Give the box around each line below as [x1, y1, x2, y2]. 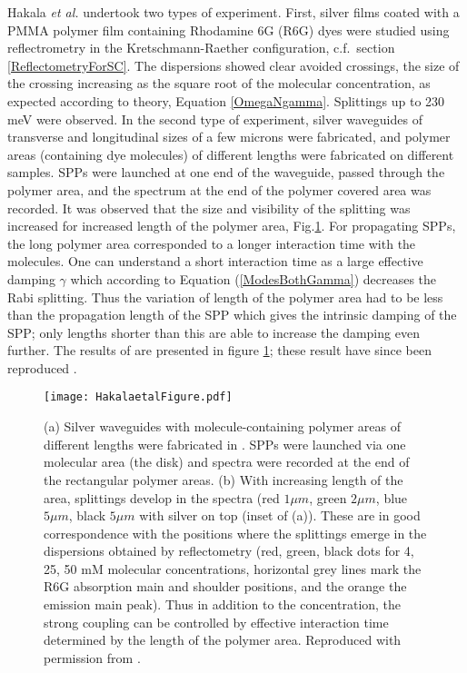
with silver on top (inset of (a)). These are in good [139, 506, 421, 525]
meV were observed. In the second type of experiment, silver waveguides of [7, 109, 422, 128]
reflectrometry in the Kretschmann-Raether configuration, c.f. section [7, 38, 395, 57]
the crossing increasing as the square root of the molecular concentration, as [7, 74, 431, 93]
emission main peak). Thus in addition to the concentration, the [44, 595, 402, 614]
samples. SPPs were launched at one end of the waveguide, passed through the [7, 163, 445, 182]
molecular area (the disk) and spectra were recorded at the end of [44, 452, 410, 471]
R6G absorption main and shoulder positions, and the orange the [44, 577, 407, 596]
